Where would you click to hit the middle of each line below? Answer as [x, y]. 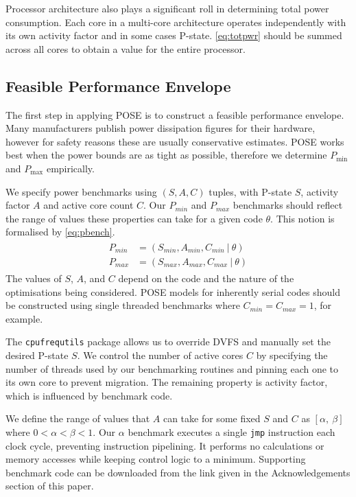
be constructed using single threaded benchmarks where [123, 305]
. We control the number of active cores [160, 355]
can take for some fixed [212, 418]
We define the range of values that [78, 418]
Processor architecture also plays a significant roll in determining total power [167, 8]
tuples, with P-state [250, 191]
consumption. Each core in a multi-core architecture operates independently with [176, 22]
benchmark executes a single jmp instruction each [232, 432]
